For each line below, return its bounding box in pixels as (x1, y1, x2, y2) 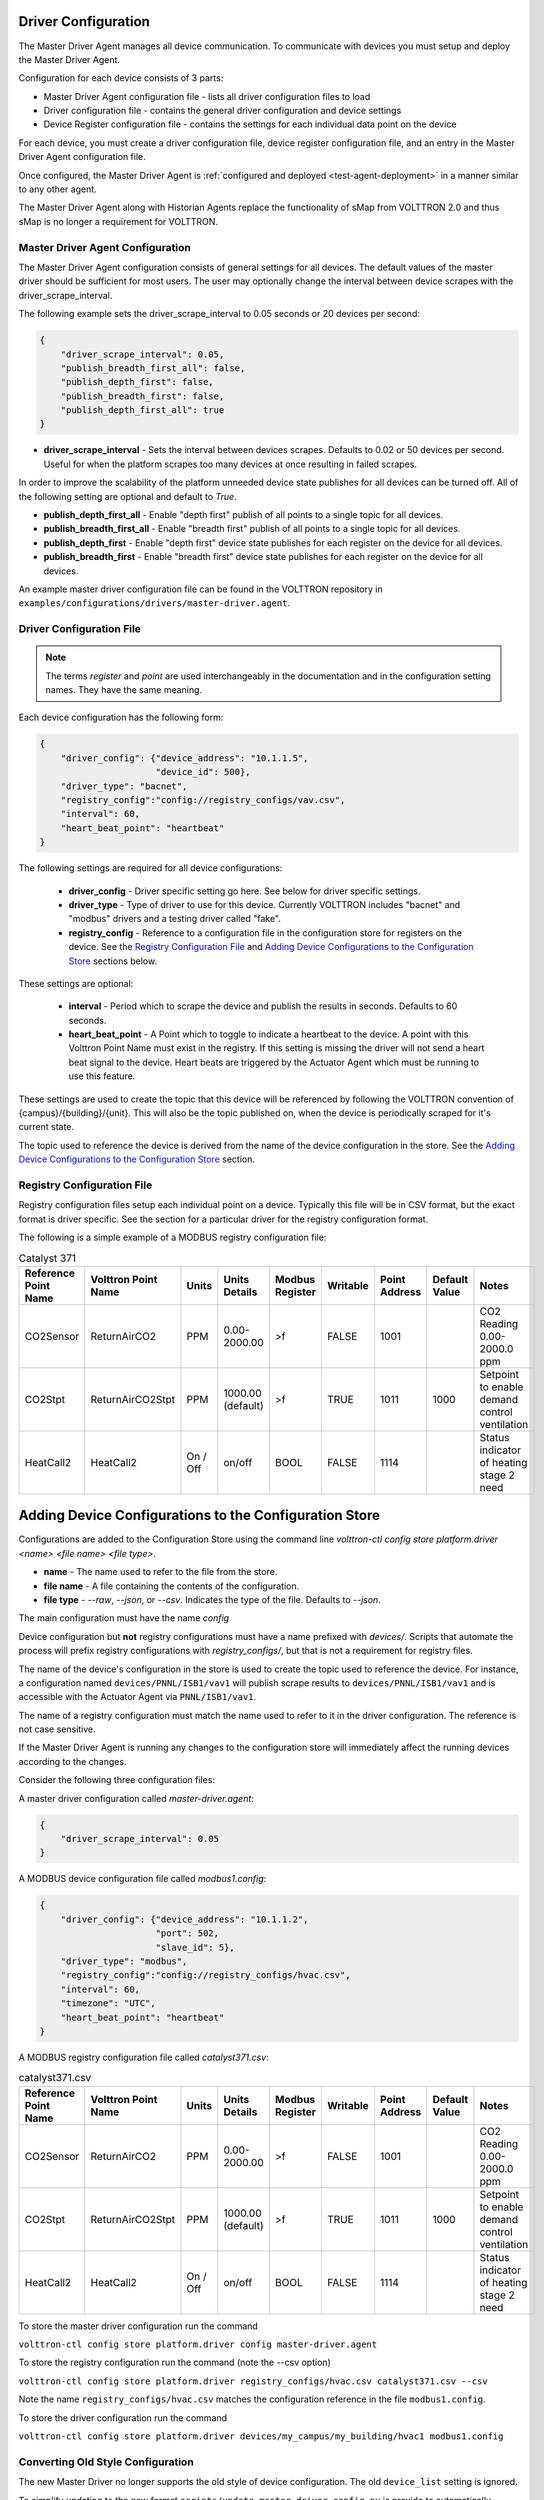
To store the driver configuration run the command (18, 2411, 228, 2424)
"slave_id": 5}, (155, 1941, 235, 1953)
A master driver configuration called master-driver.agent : (18, 1792, 255, 1804)
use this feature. (68, 1070, 136, 1082)
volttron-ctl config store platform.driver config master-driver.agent (18, 2339, 378, 2350)
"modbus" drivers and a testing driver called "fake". (68, 913, 282, 925)
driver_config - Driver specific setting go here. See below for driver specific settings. (68, 885, 421, 897)
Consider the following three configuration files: (18, 1774, 215, 1786)
